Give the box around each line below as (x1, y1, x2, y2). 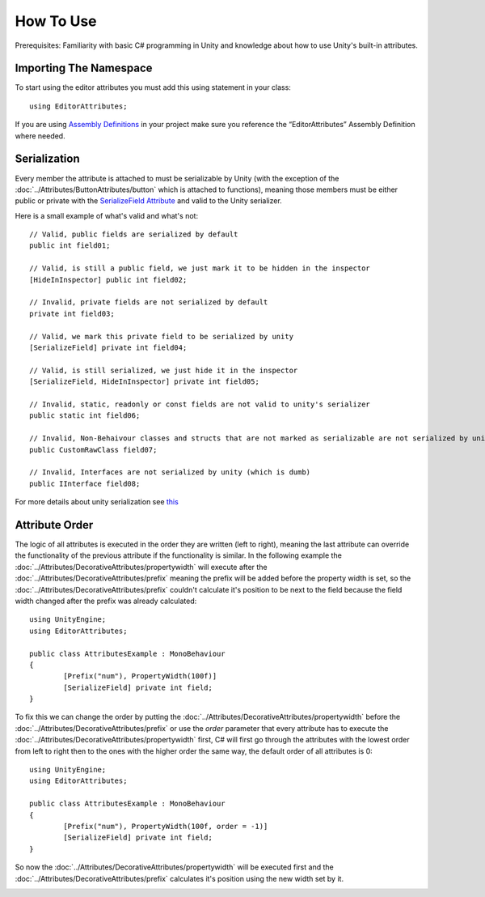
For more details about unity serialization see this (15, 497, 179, 507)
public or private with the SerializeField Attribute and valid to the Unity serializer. (15, 196, 282, 206)
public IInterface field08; (29, 478, 141, 488)
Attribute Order (15, 518, 94, 532)
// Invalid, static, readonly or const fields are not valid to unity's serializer (29, 399, 371, 409)
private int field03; (29, 308, 115, 318)
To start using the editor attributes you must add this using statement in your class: (15, 83, 291, 92)
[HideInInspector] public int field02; (29, 275, 188, 284)
